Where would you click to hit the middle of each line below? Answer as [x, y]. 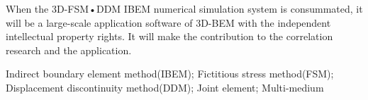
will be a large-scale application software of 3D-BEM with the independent [168, 22]
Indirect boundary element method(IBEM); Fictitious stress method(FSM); [170, 74]
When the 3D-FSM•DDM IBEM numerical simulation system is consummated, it [184, 8]
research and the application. [69, 50]
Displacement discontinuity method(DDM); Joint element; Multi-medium [165, 87]
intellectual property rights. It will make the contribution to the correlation [169, 36]
